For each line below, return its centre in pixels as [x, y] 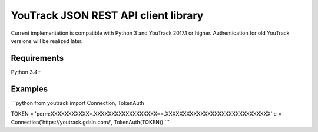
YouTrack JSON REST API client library [107, 15]
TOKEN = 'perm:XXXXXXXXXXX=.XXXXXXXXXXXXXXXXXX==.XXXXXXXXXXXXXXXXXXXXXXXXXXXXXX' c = [146, 114]
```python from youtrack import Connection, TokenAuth [77, 103]
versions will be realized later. [47, 41]
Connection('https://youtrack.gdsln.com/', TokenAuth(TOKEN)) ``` [90, 122]
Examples [29, 89]
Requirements [37, 58]
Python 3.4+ [26, 72]
